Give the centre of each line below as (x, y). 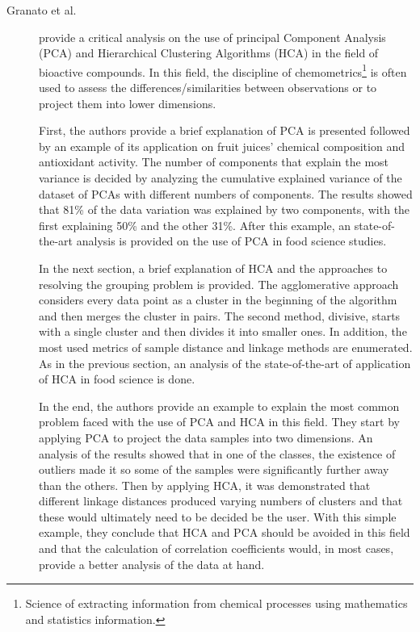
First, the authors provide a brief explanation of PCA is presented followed (225, 130)
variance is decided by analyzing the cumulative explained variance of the (220, 178)
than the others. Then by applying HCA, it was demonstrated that (205, 485)
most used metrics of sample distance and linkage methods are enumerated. (226, 347)
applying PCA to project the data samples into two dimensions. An (206, 437)
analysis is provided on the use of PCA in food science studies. (231, 241)
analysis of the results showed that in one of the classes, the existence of (217, 453)
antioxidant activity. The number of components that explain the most (214, 162)
